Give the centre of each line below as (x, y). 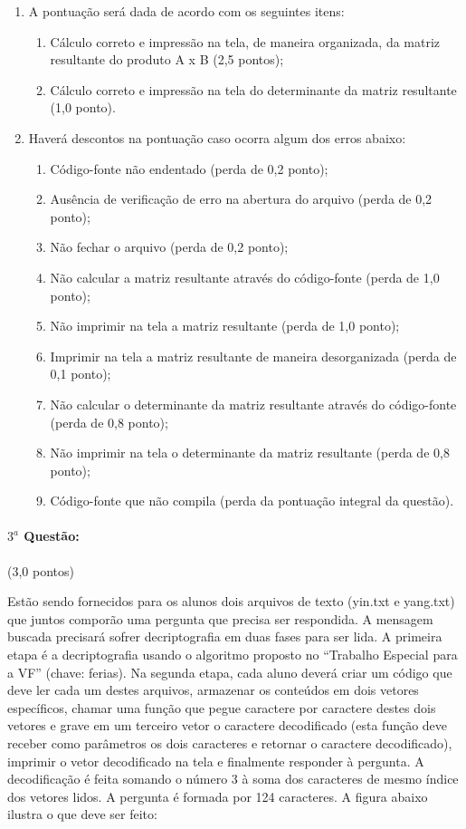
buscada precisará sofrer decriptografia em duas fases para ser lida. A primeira (225, 636)
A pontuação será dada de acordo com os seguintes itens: (186, 11)
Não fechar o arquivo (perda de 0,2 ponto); (169, 247)
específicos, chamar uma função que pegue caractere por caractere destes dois (222, 707)
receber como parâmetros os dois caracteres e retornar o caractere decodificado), (230, 743)
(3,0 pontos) (41, 570)
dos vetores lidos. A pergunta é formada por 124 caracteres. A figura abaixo (218, 796)
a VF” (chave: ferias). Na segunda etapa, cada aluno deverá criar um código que (230, 672)
